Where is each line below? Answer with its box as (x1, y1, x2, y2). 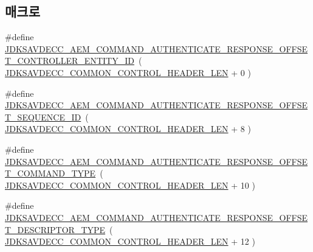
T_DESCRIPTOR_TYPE (5, 223, 106, 236)
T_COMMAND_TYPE (5, 167, 96, 180)
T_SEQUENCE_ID (5, 110, 81, 123)
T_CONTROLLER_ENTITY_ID (5, 54, 134, 67)
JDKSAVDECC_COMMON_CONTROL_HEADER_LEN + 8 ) (5, 122, 251, 135)
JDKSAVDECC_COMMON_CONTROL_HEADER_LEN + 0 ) (5, 66, 251, 79)
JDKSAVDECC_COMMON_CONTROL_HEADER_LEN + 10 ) (5, 178, 255, 191)
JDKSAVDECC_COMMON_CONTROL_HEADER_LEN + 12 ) (5, 235, 255, 248)
